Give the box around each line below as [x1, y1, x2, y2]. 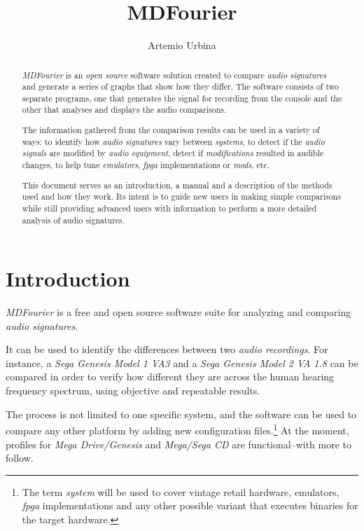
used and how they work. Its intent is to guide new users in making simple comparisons [22, 191, 341, 202]
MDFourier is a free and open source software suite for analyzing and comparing [6, 305, 351, 319]
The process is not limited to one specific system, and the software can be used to [6, 406, 357, 421]
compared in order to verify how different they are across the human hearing [6, 369, 335, 384]
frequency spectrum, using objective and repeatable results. [6, 383, 260, 398]
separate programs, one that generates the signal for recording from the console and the [22, 92, 342, 104]
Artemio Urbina [148, 38, 216, 53]
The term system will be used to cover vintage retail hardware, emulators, [22, 484, 339, 499]
